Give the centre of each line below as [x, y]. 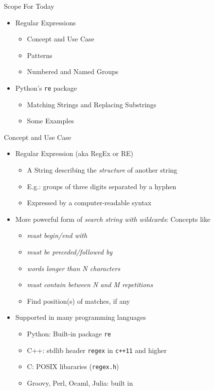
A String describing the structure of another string [102, 170]
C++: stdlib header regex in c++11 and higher [97, 350]
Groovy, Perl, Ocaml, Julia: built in [80, 382]
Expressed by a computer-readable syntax [89, 203]
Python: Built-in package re [69, 333]
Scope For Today [29, 6]
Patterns [40, 55]
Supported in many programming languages [80, 317]
